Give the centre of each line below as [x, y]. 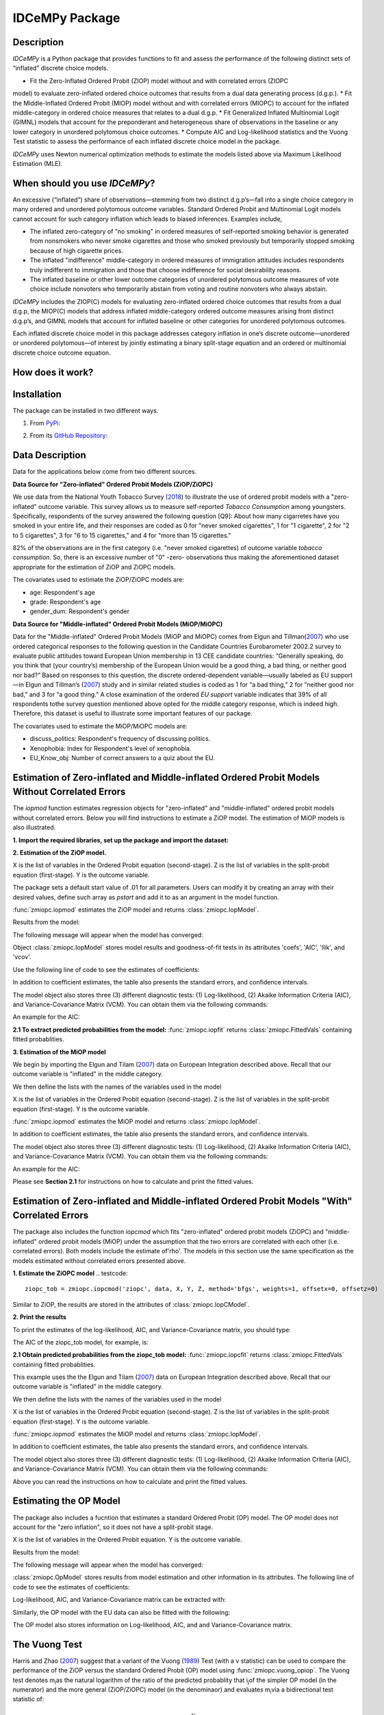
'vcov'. [22, 957]
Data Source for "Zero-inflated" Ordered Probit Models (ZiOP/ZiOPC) [113, 484]
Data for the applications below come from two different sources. [105, 472]
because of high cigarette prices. [76, 250]
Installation [37, 394]
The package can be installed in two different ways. [86, 410]
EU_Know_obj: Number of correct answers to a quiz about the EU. [123, 757]
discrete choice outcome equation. [62, 353]
